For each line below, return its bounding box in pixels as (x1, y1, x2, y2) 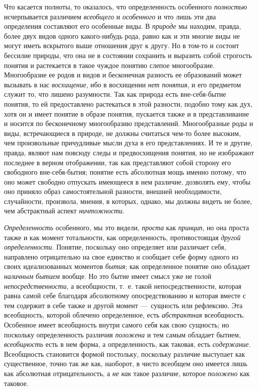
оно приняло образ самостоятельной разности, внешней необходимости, (4, 186, 222, 196)
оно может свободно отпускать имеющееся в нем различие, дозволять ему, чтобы (4, 176, 251, 187)
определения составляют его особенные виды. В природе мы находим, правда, (4, 21, 241, 31)
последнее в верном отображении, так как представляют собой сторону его (4, 157, 231, 167)
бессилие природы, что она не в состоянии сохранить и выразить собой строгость (4, 50, 252, 60)
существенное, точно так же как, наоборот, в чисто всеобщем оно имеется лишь (4, 358, 248, 369)
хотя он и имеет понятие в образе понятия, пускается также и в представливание (4, 108, 249, 119)
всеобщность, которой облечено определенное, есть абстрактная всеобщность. (4, 310, 245, 320)
